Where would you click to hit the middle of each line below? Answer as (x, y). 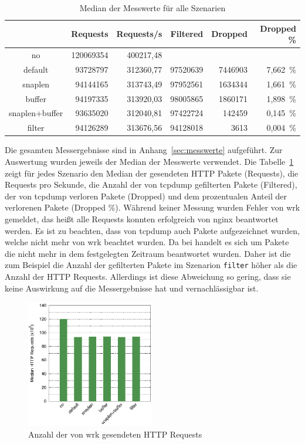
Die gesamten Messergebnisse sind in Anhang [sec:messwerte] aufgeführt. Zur (144, 150)
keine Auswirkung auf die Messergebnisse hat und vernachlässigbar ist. (132, 288)
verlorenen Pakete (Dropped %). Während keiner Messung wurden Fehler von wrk (152, 207)
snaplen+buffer (36, 113)
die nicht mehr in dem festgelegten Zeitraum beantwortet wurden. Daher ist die (148, 253)
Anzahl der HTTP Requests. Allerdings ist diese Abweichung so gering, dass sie (148, 276)
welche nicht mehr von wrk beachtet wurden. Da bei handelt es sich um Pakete (147, 242)
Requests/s (139, 34)
